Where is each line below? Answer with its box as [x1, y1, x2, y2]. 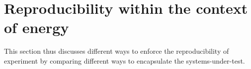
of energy [4, 17, 69, 37]
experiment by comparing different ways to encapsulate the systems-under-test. [4, 55, 245, 66]
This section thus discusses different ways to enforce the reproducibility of [4, 46, 229, 56]
